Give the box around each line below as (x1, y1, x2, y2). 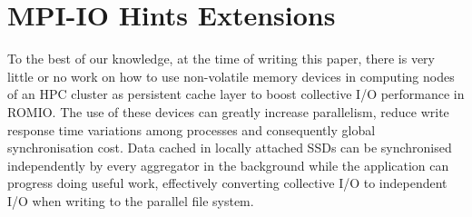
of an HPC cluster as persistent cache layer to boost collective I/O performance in (7, 84, 465, 104)
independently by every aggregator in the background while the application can (7, 155, 449, 174)
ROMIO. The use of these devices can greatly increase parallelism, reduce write (7, 102, 449, 121)
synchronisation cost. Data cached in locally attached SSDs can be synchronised (7, 138, 452, 157)
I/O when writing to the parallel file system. (7, 191, 254, 210)
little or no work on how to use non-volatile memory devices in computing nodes (7, 66, 455, 85)
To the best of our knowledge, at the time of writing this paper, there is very (7, 49, 435, 68)
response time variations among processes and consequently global (7, 120, 376, 139)
